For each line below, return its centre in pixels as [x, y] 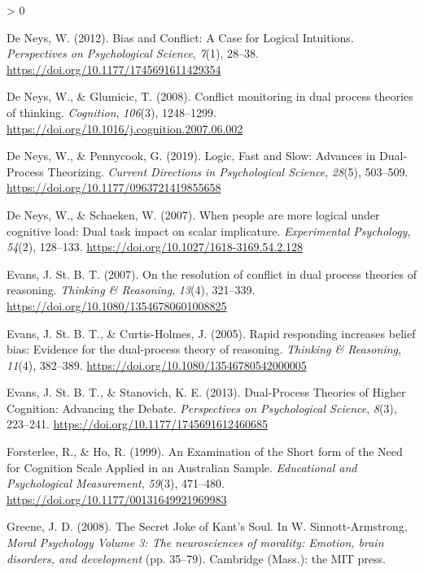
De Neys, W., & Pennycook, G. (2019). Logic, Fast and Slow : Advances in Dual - [207, 156]
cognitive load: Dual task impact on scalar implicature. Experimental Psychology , [209, 230]
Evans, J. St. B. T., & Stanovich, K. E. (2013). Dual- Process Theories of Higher [206, 392]
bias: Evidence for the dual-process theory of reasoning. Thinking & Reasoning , [204, 349]
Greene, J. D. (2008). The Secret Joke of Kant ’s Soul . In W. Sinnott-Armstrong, [207, 526]
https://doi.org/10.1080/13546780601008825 [117, 305]
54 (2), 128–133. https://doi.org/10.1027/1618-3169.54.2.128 [155, 247]
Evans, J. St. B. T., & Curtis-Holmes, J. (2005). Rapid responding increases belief [211, 333]
